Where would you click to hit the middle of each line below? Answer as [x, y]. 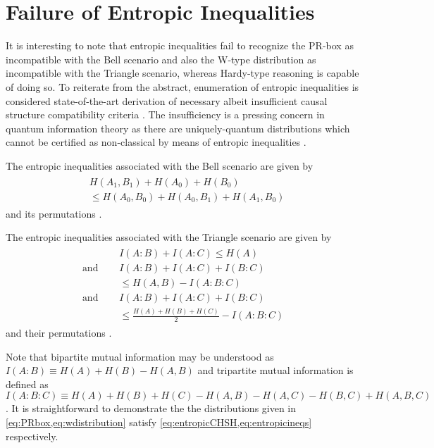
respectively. [32, 436]
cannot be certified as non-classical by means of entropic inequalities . [156, 142]
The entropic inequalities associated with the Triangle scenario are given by [169, 237]
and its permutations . [54, 213]
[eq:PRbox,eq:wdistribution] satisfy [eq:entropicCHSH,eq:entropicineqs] [159, 422]
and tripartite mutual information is [275, 370]
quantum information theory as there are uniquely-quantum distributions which [178, 128]
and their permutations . [59, 333]
